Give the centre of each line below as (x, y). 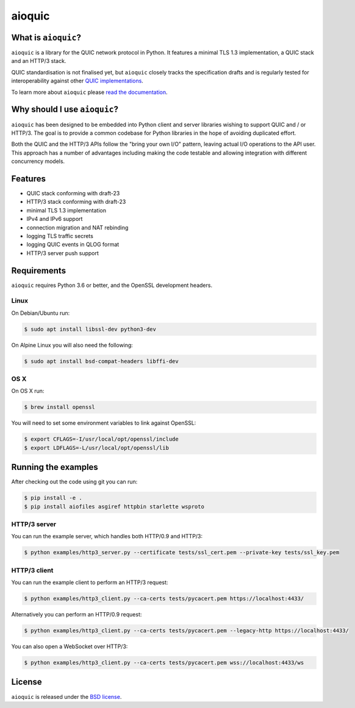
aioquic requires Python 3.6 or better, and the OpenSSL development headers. (112, 285)
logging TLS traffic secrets (60, 236)
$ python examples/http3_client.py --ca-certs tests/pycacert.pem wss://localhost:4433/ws (164, 663)
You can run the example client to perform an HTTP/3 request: (90, 582)
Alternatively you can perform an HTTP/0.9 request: (77, 615)
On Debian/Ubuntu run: (41, 313)
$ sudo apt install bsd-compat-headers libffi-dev (102, 361)
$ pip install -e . (53, 498)
